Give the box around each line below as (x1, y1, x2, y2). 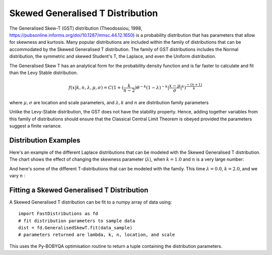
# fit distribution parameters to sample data (18, 218, 135, 224)
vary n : (9, 172, 26, 178)
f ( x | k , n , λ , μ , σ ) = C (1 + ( (68, 85, 124, 91)
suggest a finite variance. (9, 122, 62, 129)
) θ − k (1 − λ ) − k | (134, 84, 170, 91)
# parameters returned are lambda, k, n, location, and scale (18, 232, 175, 238)
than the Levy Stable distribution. (9, 70, 78, 76)
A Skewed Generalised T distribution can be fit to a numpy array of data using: (9, 199, 172, 205)
